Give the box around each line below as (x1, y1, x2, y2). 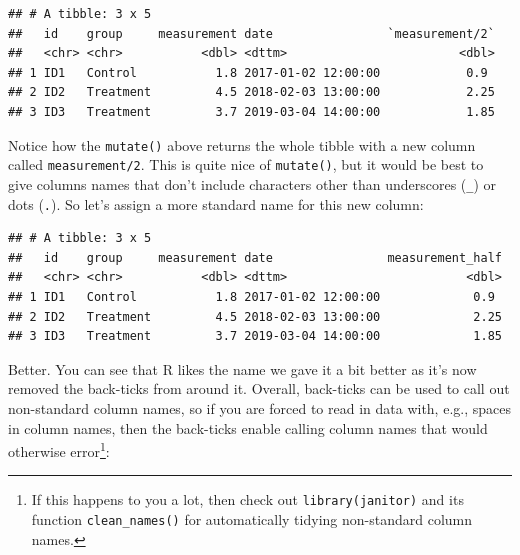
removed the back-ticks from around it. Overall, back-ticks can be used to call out (8, 378, 510, 399)
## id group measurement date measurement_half (8, 250, 502, 265)
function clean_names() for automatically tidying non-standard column (31, 509, 472, 530)
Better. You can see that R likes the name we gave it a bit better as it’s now (8, 358, 477, 379)
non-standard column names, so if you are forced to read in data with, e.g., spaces (8, 397, 511, 418)
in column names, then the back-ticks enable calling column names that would (8, 417, 488, 438)
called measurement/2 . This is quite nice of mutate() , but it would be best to (8, 154, 484, 175)
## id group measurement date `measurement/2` (8, 26, 495, 41)
